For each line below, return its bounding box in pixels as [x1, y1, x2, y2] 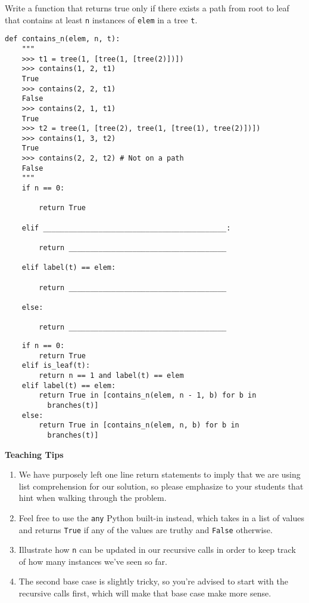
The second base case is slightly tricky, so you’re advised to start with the [18, 575, 288, 587]
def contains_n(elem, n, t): [5, 35, 120, 44]
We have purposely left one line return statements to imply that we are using [18, 468, 301, 481]
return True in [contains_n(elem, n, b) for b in [39, 421, 239, 430]
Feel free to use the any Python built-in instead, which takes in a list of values [18, 511, 305, 524]
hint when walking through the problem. [18, 491, 167, 504]
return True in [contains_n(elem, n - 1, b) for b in [39, 391, 257, 400]
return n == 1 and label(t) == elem [39, 371, 184, 380]
